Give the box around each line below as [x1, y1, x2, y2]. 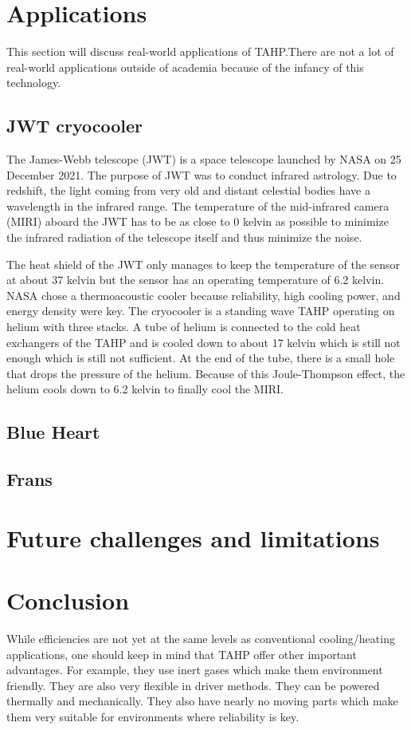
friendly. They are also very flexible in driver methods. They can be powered [6, 677, 380, 693]
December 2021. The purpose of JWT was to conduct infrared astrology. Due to [6, 166, 397, 183]
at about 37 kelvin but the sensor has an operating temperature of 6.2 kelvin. [6, 271, 385, 288]
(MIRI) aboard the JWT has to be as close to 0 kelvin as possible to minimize [6, 213, 389, 230]
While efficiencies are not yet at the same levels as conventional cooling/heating [6, 630, 395, 647]
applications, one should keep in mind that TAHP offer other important [6, 645, 357, 662]
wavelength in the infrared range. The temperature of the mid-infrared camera [6, 197, 389, 214]
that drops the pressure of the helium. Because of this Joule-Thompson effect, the [6, 365, 405, 381]
